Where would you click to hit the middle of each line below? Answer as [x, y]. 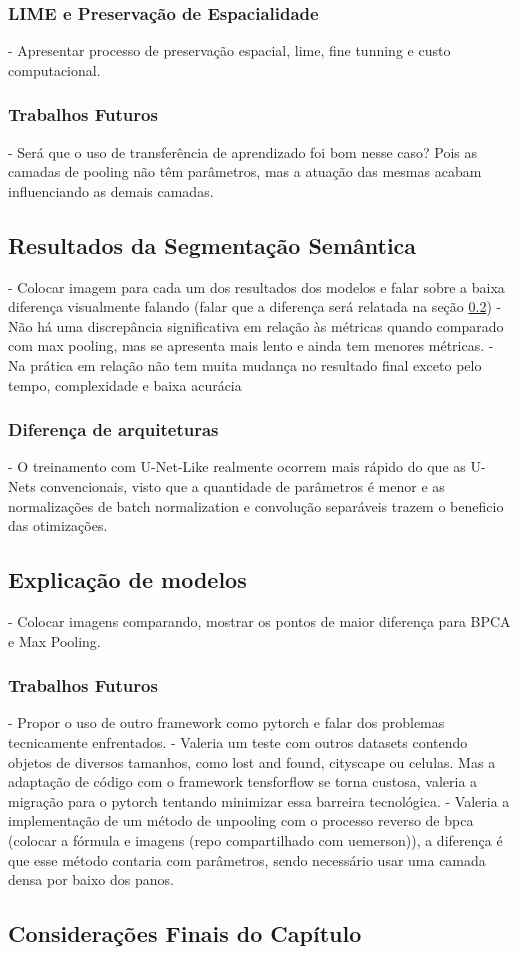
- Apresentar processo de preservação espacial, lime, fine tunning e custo [229, 50]
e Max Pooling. [54, 640]
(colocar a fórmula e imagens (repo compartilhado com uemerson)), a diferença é [255, 839]
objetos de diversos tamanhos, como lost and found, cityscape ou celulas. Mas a [252, 761]
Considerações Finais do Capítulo [185, 933]
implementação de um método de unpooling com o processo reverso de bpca [241, 820]
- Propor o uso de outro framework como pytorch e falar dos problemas [226, 722]
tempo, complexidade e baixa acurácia [125, 384]
